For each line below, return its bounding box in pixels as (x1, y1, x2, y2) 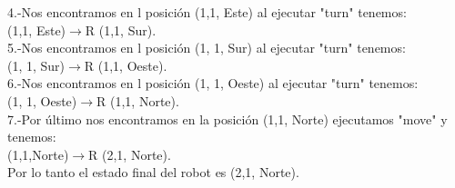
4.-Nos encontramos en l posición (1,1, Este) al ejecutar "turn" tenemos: (7, 3, 407, 21)
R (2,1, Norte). (88, 144, 171, 163)
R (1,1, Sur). (85, 20, 157, 39)
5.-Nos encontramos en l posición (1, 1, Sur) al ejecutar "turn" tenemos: (7, 38, 406, 57)
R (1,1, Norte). (96, 91, 179, 110)
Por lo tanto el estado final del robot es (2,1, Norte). (7, 163, 299, 182)
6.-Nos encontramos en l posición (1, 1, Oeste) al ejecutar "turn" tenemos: (7, 74, 419, 93)
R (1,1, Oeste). (84, 55, 167, 74)
